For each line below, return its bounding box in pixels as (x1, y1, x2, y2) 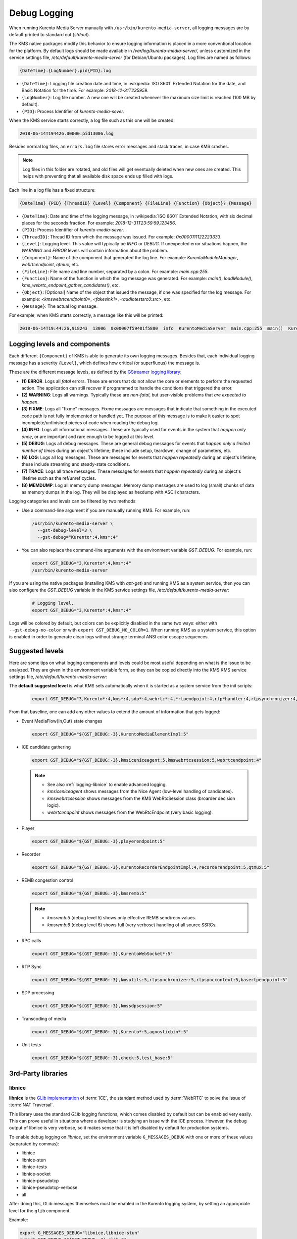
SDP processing (21, 990, 54, 996)
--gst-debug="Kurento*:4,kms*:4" (37, 534, 118, 540)
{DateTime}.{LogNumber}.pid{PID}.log (19, 68, 111, 74)
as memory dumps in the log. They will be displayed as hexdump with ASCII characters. (21, 489, 200, 495)
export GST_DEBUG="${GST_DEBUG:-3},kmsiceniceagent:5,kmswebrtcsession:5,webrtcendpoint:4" (32, 757, 262, 763)
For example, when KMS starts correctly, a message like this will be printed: (9, 312, 164, 318)
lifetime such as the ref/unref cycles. (21, 475, 97, 481)
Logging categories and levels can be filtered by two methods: (9, 498, 137, 504)
